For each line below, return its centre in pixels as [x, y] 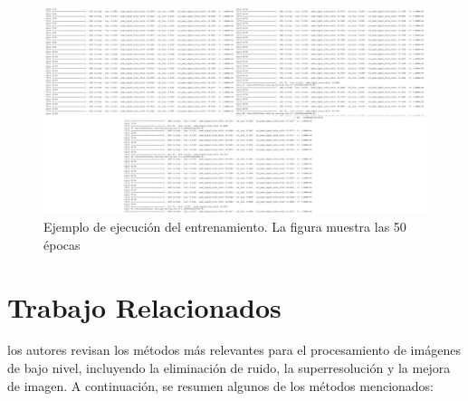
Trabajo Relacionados [144, 306]
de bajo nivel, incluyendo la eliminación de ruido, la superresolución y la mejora [229, 368]
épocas [62, 244]
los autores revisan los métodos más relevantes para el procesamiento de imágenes [234, 350]
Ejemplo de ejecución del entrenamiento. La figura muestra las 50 [225, 227]
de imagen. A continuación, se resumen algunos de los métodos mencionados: [221, 385]
